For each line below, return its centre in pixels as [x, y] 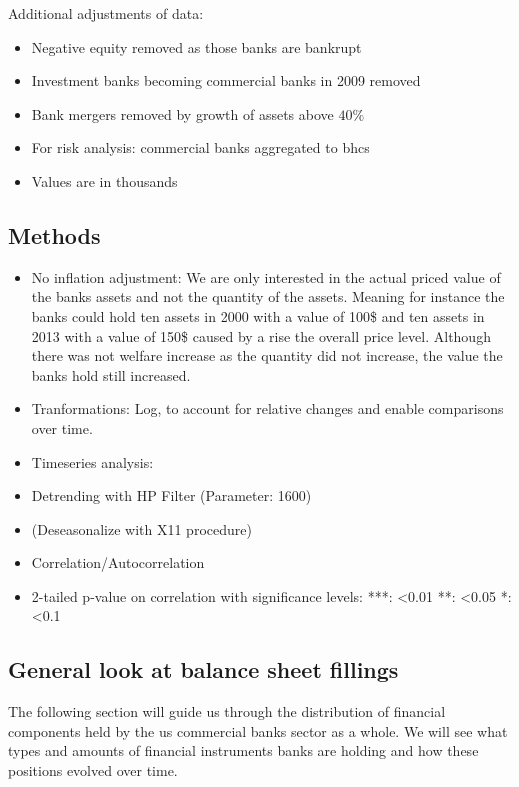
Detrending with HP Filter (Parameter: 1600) [171, 495]
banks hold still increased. [111, 374]
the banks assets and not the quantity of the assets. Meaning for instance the [268, 296]
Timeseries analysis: [92, 461]
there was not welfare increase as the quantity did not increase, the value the [267, 355]
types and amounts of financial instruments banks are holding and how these [243, 750]
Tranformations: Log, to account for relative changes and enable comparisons [267, 408]
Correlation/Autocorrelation [118, 562]
